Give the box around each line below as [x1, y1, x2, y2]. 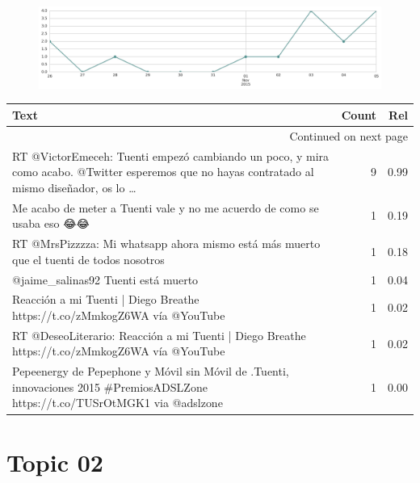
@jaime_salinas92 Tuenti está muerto [12, 271, 199, 288]
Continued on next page [289, 127, 408, 144]
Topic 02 [6, 445, 103, 478]
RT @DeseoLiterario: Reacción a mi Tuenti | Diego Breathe [12, 326, 306, 343]
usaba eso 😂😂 [12, 215, 90, 232]
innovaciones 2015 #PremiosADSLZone [12, 378, 208, 395]
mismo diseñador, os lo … [12, 178, 136, 195]
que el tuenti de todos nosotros [12, 250, 165, 267]
